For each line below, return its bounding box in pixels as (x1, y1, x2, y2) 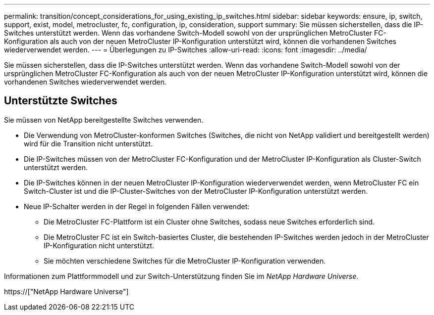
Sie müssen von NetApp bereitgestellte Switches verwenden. (4, 115, 204, 124)
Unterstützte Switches (4, 94, 117, 107)
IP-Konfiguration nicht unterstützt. (44, 241, 155, 250)
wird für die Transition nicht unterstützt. (24, 139, 153, 148)
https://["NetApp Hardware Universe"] (4, 287, 129, 296)
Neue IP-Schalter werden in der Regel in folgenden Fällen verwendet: (24, 202, 250, 211)
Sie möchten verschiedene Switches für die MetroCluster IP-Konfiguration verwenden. (44, 256, 326, 265)
